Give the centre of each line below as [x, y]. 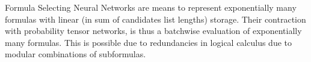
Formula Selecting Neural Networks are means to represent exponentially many [151, 7]
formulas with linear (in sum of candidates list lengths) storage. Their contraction [155, 19]
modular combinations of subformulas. [75, 54]
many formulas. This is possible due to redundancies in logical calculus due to [149, 42]
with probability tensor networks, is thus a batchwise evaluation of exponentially [153, 31]
